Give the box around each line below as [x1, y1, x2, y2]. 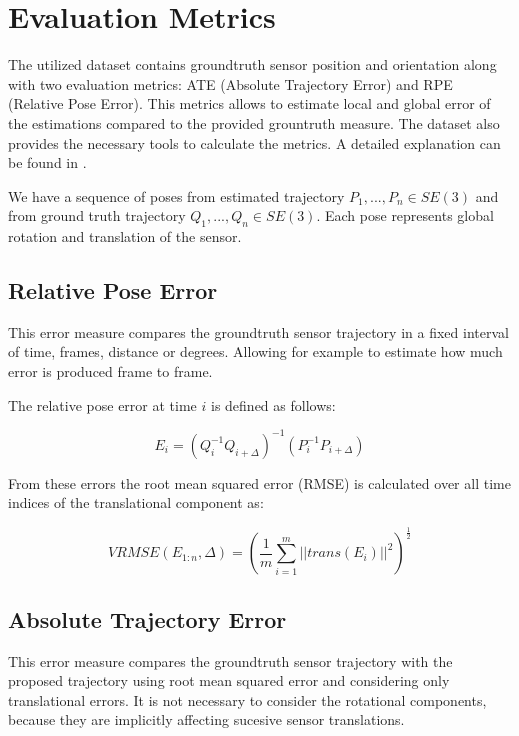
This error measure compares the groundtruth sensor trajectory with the [8, 650, 453, 671]
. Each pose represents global [316, 205, 494, 226]
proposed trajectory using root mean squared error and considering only [8, 670, 450, 691]
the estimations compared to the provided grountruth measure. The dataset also [8, 112, 500, 133]
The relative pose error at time [8, 394, 197, 415]
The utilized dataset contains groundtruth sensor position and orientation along [8, 54, 497, 75]
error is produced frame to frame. [8, 361, 213, 382]
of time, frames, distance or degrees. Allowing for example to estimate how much [8, 341, 503, 362]
